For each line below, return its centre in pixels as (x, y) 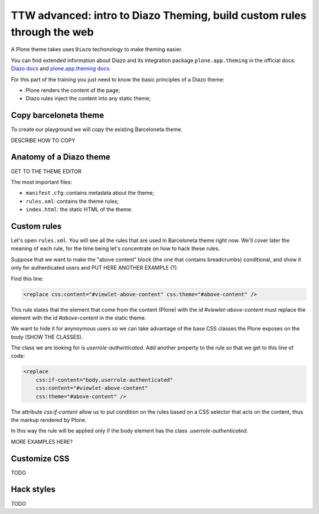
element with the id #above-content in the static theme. (79, 317)
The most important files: (41, 182)
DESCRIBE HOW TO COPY (43, 140)
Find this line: (27, 279)
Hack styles (33, 490)
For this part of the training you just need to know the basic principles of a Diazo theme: (118, 79)
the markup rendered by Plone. (49, 420)
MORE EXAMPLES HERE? (42, 441)
